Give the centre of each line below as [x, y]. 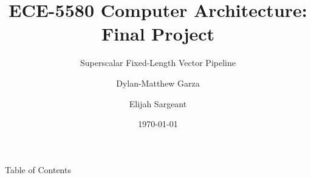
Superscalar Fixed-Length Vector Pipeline [158, 63]
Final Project [158, 34]
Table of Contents [38, 169]
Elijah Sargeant [158, 103]
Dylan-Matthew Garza [158, 83]
